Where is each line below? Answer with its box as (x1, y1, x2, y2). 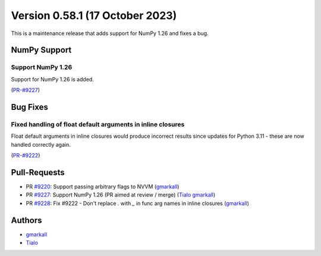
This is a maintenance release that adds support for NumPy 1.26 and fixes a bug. (11, 30, 209, 37)
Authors (11, 215, 42, 225)
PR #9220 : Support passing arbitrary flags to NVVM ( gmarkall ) (26, 183, 180, 190)
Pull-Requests (11, 167, 65, 178)
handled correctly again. (11, 141, 71, 148)
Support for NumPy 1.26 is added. (11, 75, 95, 83)
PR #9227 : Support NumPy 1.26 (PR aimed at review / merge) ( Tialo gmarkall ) (26, 191, 216, 198)
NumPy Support (11, 45, 72, 55)
